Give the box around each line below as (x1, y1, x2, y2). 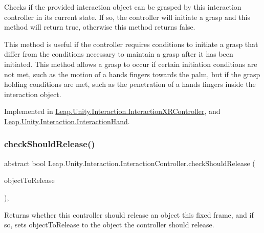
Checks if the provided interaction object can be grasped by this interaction (4, 2, 241, 12)
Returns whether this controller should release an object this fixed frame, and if (4, 209, 254, 220)
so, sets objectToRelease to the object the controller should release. (4, 219, 214, 230)
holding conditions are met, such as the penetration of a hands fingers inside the (4, 79, 256, 89)
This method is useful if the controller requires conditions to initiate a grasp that (4, 38, 258, 49)
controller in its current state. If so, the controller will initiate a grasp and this (4, 11, 250, 22)
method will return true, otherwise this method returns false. (4, 21, 195, 32)
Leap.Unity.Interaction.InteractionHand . (4, 115, 130, 126)
